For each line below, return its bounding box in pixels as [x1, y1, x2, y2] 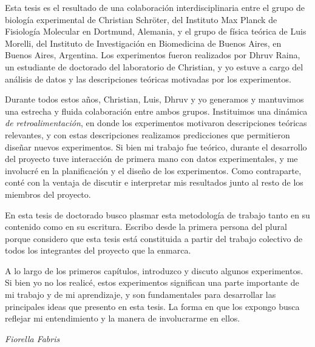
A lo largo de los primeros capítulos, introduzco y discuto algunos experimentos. [5, 264, 303, 277]
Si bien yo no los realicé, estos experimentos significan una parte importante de [5, 276, 299, 289]
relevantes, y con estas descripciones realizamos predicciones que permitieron [5, 128, 290, 141]
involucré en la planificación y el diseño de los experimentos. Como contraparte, [5, 164, 302, 177]
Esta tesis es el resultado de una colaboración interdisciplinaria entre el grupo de [5, 1, 305, 13]
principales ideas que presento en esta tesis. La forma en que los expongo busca [5, 300, 300, 312]
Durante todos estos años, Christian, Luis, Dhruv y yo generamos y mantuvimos [5, 93, 304, 106]
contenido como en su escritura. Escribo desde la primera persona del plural [5, 220, 287, 233]
